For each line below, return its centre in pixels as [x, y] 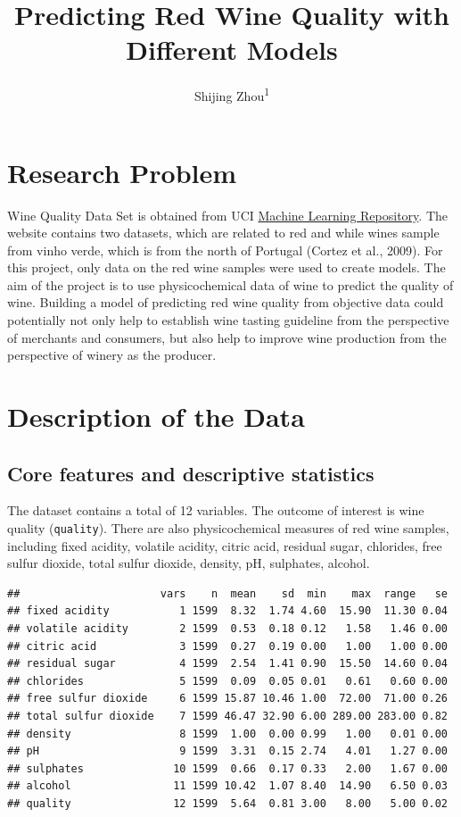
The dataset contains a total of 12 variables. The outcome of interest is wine [216, 510]
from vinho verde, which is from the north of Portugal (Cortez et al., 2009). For [225, 250]
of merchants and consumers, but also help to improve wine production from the [227, 337]
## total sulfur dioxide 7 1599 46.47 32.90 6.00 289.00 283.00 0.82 [227, 717]
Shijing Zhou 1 [232, 94]
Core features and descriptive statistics [191, 473]
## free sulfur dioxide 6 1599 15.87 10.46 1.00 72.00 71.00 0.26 [227, 699]
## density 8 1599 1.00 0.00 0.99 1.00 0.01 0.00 [227, 734]
